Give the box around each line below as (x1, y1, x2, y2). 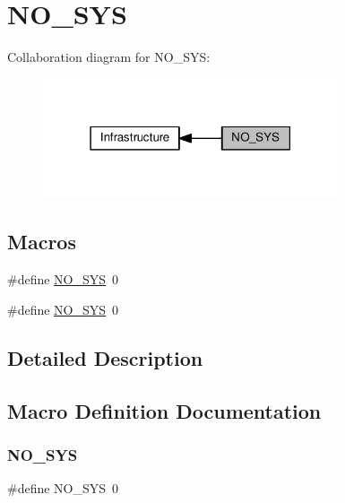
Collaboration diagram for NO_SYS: (7, 48, 211, 66)
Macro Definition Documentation (7, 396, 322, 424)
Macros (7, 228, 76, 256)
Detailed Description (7, 343, 203, 371)
